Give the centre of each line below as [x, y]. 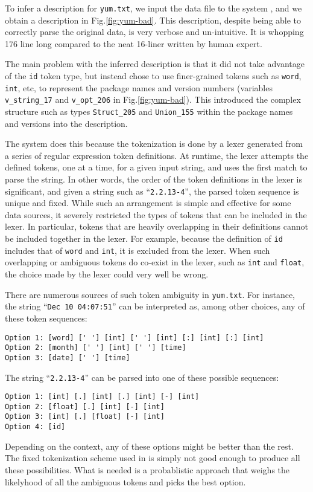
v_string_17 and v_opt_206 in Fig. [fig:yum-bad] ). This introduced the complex [153, 99]
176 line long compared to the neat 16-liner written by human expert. [134, 43]
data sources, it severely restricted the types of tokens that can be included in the [156, 214]
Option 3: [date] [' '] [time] [68, 358]
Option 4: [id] [35, 427]
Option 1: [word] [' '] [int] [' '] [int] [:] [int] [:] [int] [134, 338]
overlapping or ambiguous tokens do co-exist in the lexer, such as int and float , [155, 262]
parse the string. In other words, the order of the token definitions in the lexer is [153, 179]
